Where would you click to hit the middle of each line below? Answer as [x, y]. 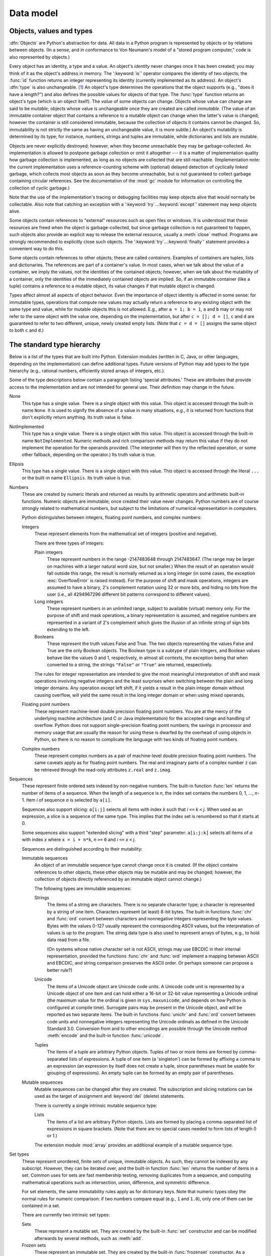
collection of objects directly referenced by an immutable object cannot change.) [118, 879]
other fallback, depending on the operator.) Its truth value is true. [89, 455]
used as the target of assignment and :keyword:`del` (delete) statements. [110, 1096]
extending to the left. [69, 630]
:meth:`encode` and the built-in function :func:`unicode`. [105, 1035]
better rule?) [60, 970]
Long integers [49, 601]
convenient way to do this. [37, 248]
